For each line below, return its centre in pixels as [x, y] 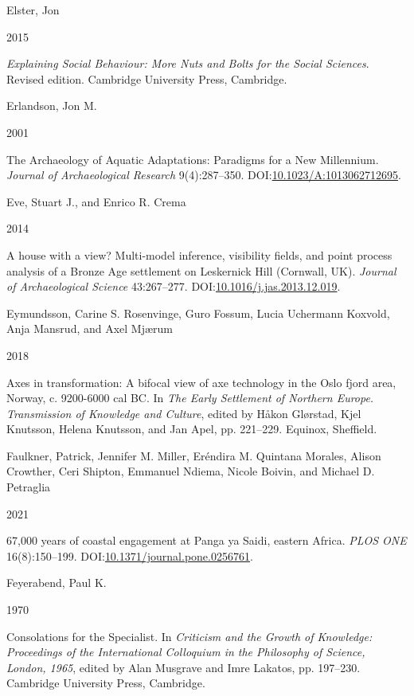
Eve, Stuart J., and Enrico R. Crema [96, 201]
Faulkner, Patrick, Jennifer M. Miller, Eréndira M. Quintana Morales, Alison [194, 455]
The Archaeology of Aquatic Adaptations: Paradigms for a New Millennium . [193, 159]
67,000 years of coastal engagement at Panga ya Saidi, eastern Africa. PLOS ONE [207, 540]
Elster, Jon [33, 10]
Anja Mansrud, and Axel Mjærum [90, 328]
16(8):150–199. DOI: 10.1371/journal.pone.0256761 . [130, 555]
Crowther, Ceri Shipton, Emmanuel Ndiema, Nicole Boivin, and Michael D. [191, 471]
